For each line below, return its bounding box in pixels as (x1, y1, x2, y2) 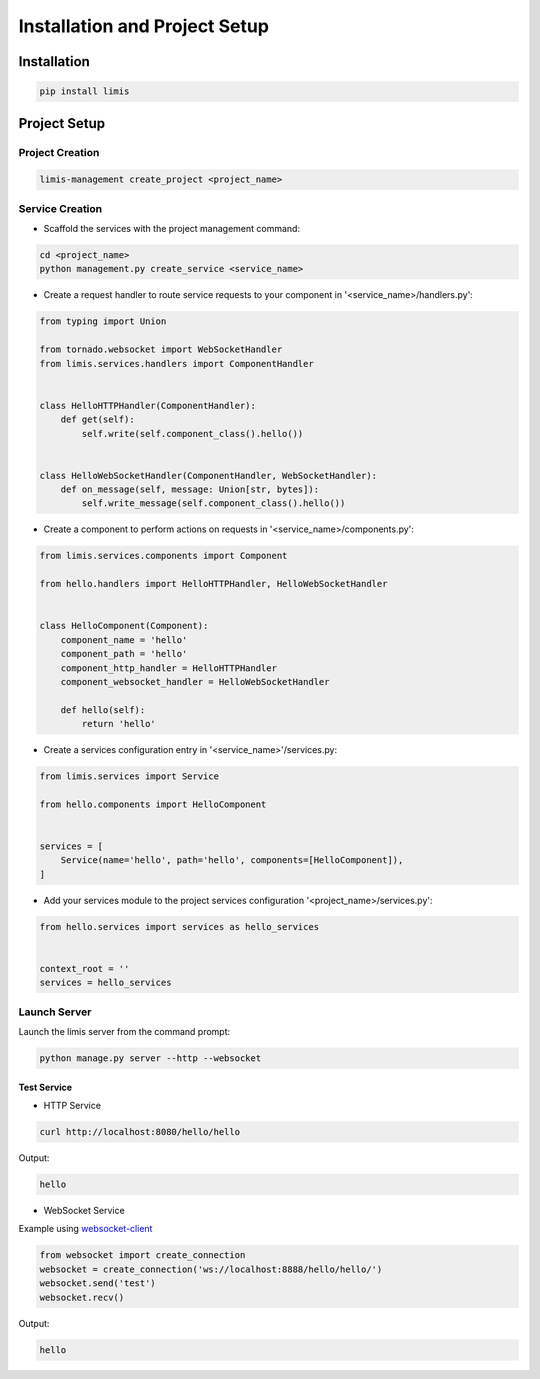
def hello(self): (60, 704, 146, 715)
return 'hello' (81, 718, 157, 730)
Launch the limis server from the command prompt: (18, 1026, 231, 1038)
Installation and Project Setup (18, 15, 270, 37)
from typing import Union (39, 316, 167, 327)
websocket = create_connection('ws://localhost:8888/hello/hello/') (39, 1263, 383, 1275)
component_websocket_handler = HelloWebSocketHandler (60, 676, 330, 687)
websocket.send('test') (39, 1278, 157, 1289)
